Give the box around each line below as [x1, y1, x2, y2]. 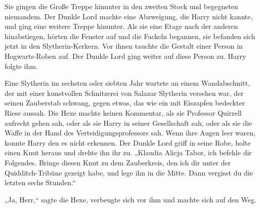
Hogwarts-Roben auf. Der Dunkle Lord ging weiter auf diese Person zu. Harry [5, 50, 246, 61]
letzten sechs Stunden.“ [5, 177, 76, 188]
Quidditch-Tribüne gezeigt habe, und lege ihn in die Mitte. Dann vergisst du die [5, 167, 253, 178]
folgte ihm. [5, 60, 38, 71]
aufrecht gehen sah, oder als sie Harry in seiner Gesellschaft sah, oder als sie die [5, 117, 252, 128]
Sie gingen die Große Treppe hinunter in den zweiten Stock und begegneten [5, 1, 238, 11]
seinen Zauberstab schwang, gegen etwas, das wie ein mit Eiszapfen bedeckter [5, 97, 245, 108]
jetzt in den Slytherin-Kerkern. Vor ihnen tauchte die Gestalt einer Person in [5, 41, 243, 51]
